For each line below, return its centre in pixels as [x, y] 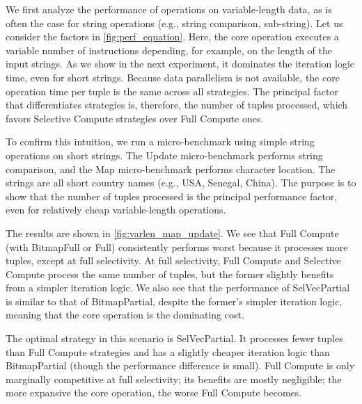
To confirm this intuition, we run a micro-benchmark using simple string [160, 142]
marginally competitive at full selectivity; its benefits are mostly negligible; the [174, 379]
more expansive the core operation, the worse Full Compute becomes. [154, 393]
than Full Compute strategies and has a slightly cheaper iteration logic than [168, 352]
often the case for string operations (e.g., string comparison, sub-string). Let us [174, 23]
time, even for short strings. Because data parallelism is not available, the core [173, 77]
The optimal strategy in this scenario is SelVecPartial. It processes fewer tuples [174, 338]
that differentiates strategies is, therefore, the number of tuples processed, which [177, 105]
